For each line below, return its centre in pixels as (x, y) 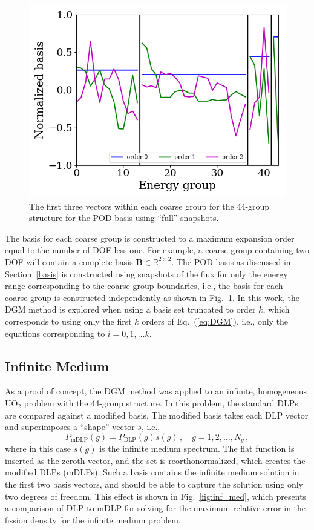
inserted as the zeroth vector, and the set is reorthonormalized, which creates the (155, 460)
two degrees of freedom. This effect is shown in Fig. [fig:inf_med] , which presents (156, 496)
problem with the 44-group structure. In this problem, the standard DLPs (161, 402)
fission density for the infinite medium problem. (93, 519)
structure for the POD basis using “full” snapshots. (124, 218)
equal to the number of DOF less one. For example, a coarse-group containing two (157, 250)
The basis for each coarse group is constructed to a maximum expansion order (150, 238)
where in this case (38, 449)
